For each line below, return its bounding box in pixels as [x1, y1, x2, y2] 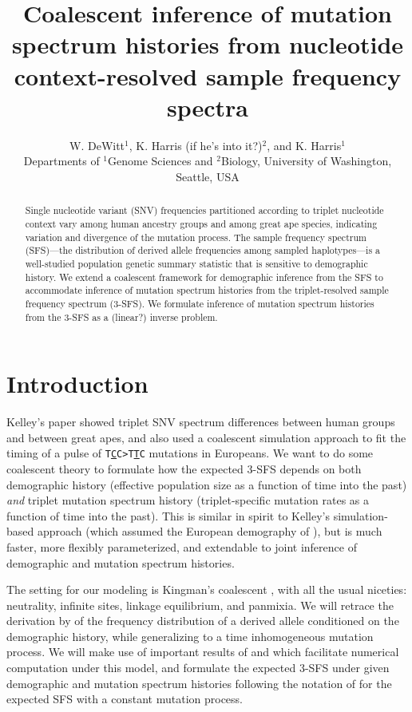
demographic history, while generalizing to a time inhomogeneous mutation [6, 627, 374, 644]
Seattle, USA [176, 168, 240, 184]
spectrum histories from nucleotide [11, 28, 404, 61]
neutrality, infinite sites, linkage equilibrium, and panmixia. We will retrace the [6, 596, 394, 613]
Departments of [23, 152, 100, 169]
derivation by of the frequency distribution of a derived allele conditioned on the [6, 612, 399, 629]
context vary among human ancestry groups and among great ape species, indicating [25, 216, 378, 230]
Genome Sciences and [108, 152, 213, 169]
